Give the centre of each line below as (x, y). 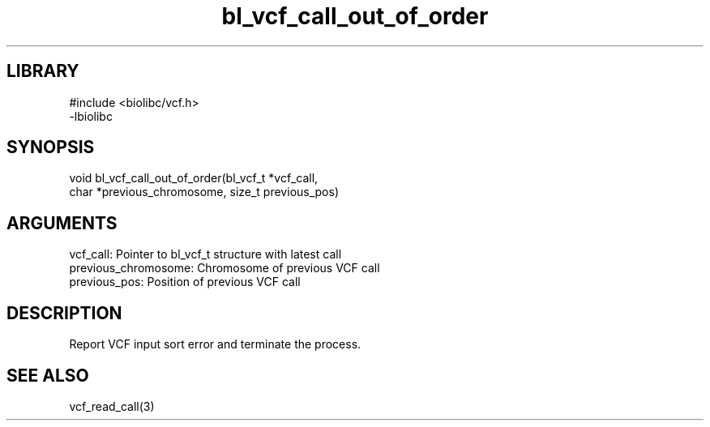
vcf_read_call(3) (112, 406)
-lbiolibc (91, 116)
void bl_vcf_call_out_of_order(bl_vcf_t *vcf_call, (194, 178)
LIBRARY (43, 71)
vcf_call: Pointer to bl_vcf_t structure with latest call (205, 254)
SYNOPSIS (51, 147)
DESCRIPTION (64, 313)
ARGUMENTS (62, 223)
